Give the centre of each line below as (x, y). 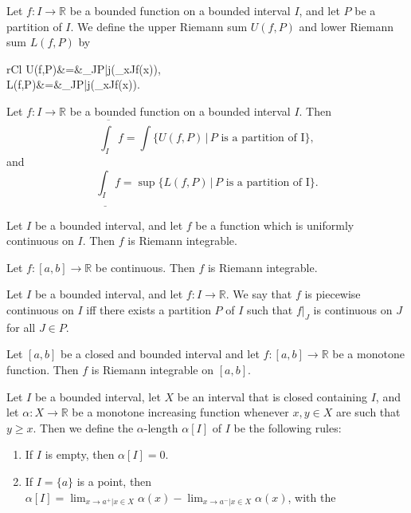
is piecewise (333, 294)
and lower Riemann (346, 26)
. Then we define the (83, 427)
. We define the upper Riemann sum (159, 26)
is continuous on (353, 310)
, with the (312, 497)
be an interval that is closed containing (272, 396)
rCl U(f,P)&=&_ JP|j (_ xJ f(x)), (84, 68)
